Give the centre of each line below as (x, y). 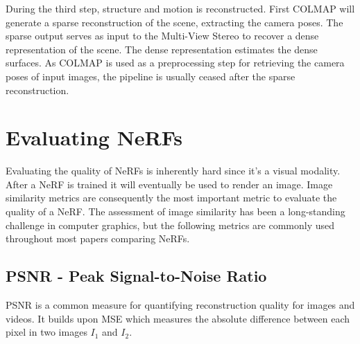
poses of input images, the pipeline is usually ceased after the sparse (151, 76)
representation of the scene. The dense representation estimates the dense (162, 49)
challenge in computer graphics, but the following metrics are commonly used (170, 225)
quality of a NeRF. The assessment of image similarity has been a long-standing (175, 211)
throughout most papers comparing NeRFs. (98, 238)
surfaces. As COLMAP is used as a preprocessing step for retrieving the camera (175, 63)
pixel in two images (46, 332)
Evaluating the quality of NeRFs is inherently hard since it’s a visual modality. (173, 171)
